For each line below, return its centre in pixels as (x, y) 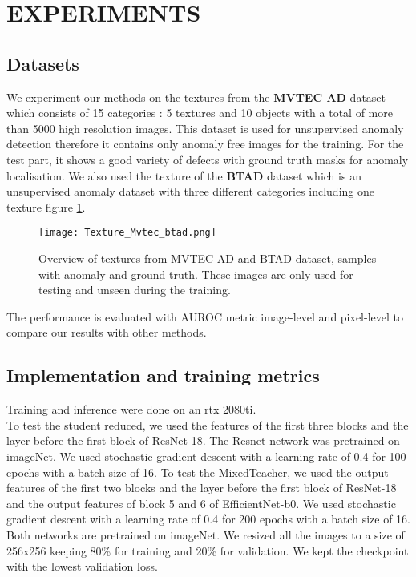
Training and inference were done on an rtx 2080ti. (131, 409)
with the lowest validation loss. (82, 566)
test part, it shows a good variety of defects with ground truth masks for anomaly (208, 159)
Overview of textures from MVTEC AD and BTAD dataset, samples (208, 258)
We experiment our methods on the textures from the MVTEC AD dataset (196, 97)
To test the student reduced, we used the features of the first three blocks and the (208, 424)
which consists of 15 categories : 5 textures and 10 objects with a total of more (200, 113)
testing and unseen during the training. (135, 290)
